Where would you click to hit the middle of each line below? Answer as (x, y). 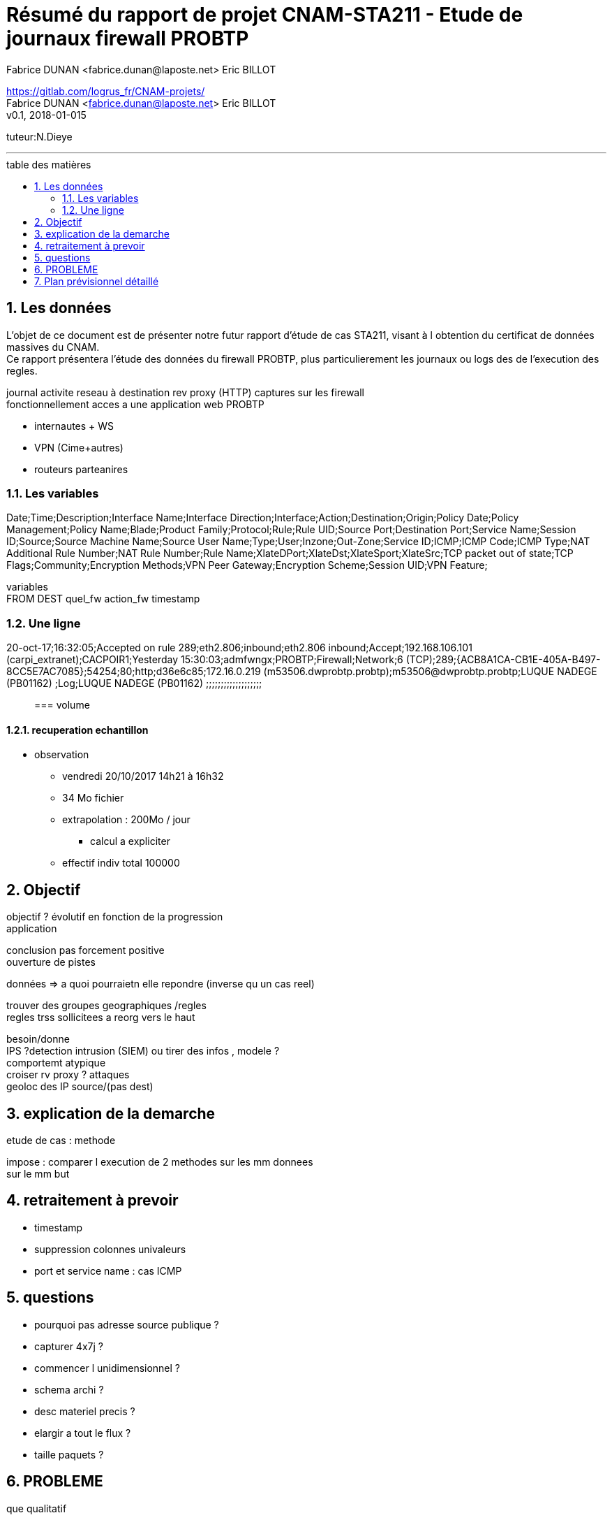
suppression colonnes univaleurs (110, 1249)
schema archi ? (69, 1389)
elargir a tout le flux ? (83, 1433)
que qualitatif (37, 1508)
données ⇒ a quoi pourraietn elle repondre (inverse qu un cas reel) (161, 984)
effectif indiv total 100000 (121, 863)
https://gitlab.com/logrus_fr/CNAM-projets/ (106, 91)
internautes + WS (74, 426)
